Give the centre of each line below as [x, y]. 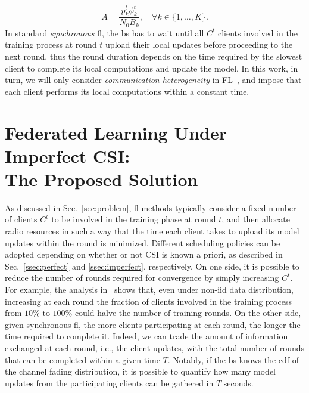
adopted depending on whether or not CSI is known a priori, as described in [144, 254]
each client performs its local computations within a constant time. [127, 91]
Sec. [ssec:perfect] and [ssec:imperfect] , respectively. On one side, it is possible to [152, 266]
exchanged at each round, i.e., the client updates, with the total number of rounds [155, 347]
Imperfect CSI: [68, 155]
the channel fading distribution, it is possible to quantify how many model [141, 371]
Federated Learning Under [116, 132]
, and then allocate [256, 219]
